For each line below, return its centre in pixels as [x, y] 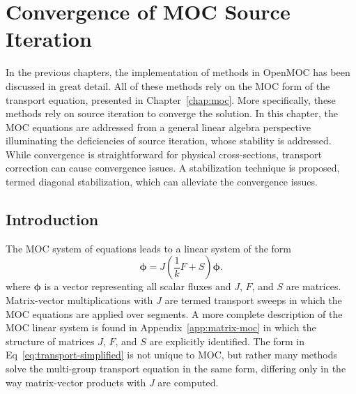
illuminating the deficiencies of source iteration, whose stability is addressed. [169, 141]
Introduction [52, 219]
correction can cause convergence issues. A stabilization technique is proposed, [173, 168]
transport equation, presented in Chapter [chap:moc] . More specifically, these [171, 99]
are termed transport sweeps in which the [253, 300]
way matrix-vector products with [76, 382]
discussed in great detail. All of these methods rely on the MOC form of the [168, 85]
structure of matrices [50, 341]
